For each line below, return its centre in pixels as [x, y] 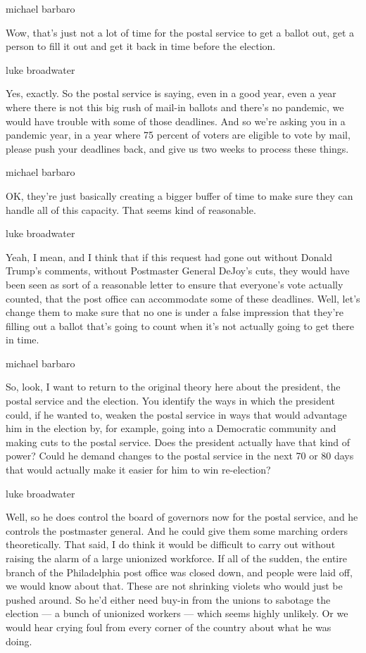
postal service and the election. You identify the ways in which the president [170, 401]
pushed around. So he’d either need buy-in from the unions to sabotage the [168, 599]
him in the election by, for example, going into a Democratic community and [171, 428]
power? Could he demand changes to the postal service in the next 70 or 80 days [180, 456]
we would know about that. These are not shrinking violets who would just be [174, 586]
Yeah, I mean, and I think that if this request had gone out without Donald [169, 256]
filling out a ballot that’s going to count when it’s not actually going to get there [180, 325]
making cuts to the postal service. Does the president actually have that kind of [178, 442]
